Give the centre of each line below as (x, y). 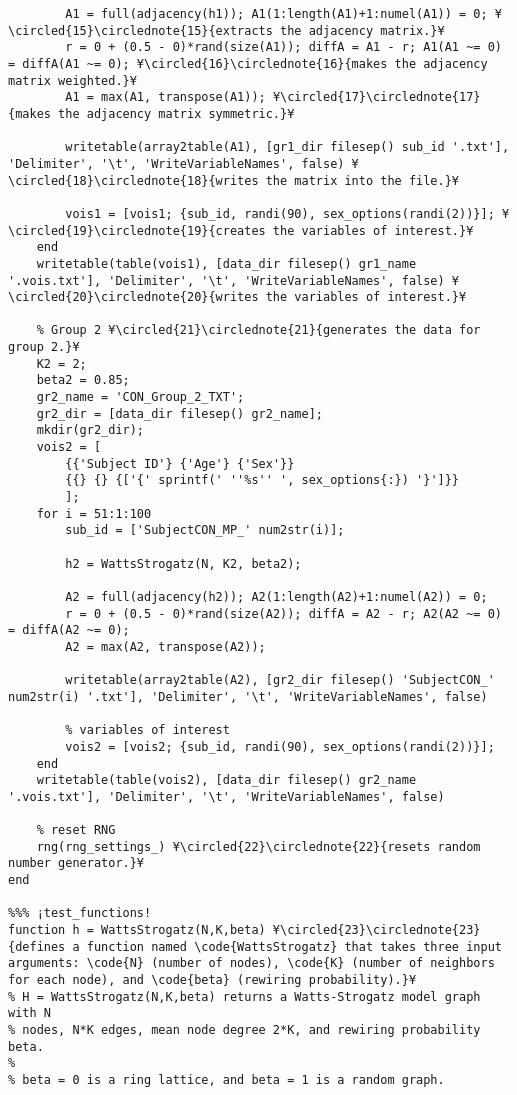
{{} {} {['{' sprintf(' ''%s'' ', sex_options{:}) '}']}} (262, 480)
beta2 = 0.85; (83, 380)
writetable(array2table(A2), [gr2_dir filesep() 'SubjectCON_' (280, 680)
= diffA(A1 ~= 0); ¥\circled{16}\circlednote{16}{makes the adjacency (248, 63)
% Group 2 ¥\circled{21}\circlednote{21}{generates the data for (258, 330)
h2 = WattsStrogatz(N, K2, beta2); (183, 563)
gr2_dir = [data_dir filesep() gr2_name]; (179, 413)
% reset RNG (76, 830)
